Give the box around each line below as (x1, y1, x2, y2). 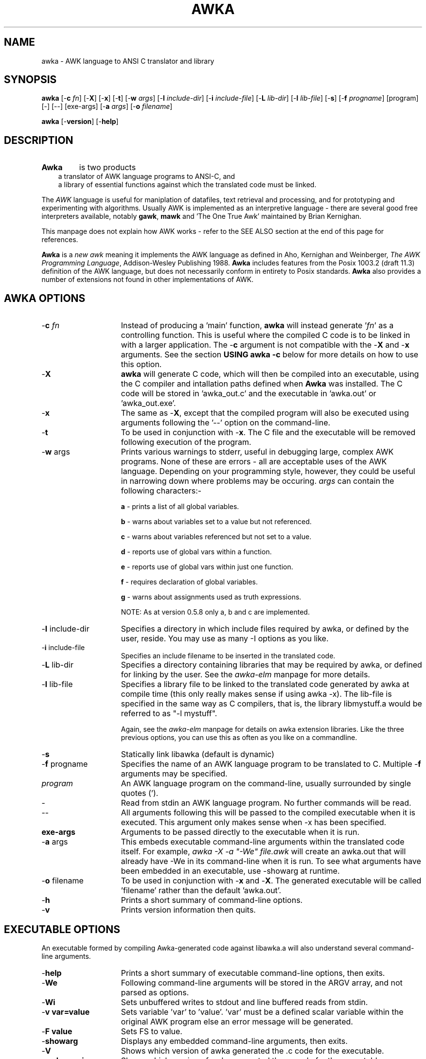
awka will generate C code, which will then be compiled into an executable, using (121, 369, 419, 379)
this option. (121, 359, 162, 370)
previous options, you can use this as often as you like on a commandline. (121, 733, 357, 742)
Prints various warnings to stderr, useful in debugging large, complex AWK (121, 447, 394, 457)
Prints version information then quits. (121, 905, 256, 915)
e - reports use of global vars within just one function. (121, 563, 293, 571)
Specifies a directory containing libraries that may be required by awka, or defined (121, 660, 422, 670)
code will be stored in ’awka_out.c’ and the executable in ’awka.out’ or (121, 388, 376, 399)
